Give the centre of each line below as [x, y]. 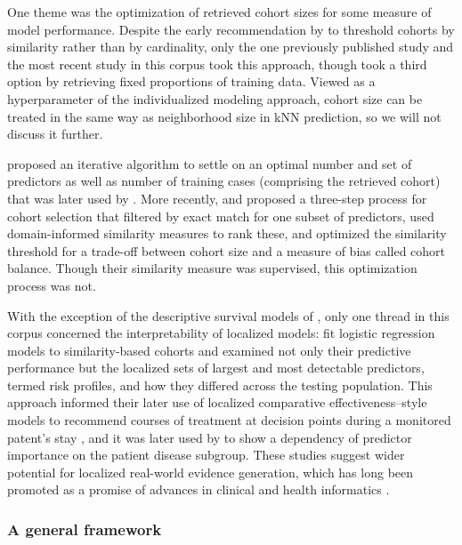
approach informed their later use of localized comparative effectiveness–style [217, 402]
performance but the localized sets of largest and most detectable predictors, [216, 368]
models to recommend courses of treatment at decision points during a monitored [229, 420]
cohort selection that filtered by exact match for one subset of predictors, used [221, 216]
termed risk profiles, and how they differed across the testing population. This [220, 385]
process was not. [52, 285]
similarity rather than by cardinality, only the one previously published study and [231, 47]
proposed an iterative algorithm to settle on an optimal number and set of [210, 163]
